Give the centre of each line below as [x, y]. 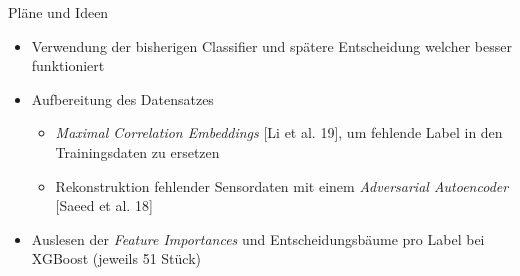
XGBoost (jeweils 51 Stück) [116, 258]
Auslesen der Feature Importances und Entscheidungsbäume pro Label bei [258, 238]
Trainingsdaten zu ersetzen [137, 151]
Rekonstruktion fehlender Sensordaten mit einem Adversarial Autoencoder [282, 185]
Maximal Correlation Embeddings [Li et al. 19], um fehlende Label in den [279, 132]
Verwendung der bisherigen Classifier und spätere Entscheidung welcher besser [271, 45]
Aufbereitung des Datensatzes [122, 98]
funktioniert [68, 65]
